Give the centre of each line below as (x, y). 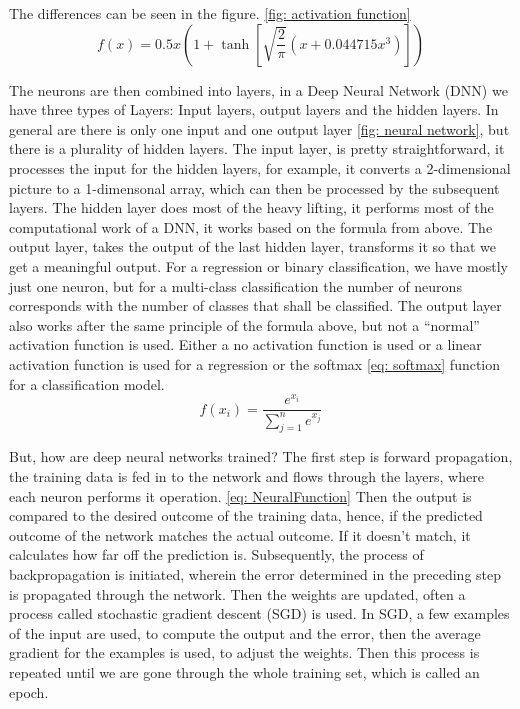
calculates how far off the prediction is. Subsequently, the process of (216, 554)
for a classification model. (87, 383)
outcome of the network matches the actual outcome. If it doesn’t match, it (240, 534)
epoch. (29, 691)
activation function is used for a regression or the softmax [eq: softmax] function (255, 363)
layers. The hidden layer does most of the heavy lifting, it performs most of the (251, 207)
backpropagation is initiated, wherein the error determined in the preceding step (255, 573)
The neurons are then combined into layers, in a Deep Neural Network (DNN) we (258, 89)
